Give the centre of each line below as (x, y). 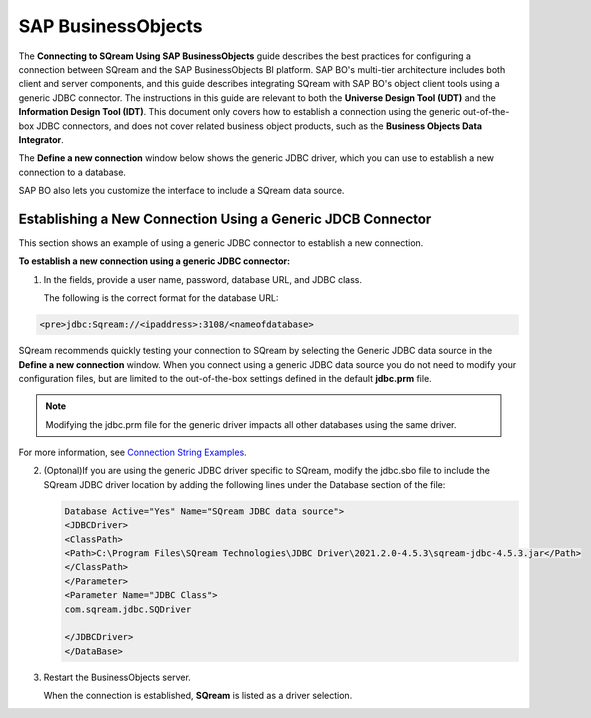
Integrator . (41, 139)
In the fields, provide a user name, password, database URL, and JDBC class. (202, 279)
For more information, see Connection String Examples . (132, 452)
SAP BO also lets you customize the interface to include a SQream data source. (181, 191)
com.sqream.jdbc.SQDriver (128, 609)
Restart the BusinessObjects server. (117, 677)
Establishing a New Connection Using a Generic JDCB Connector (225, 218)
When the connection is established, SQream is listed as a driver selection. (198, 696)
